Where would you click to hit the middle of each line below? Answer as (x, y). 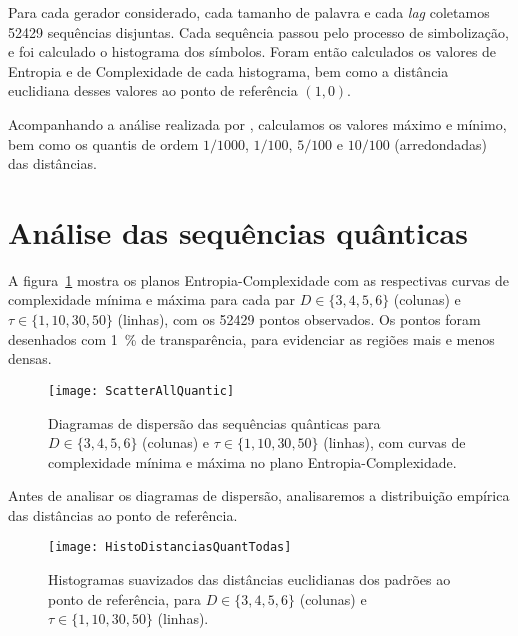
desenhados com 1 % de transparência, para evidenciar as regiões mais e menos (251, 338)
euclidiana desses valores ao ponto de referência (153, 90)
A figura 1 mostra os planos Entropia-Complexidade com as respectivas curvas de (259, 279)
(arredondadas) (441, 143)
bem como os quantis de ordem (103, 143)
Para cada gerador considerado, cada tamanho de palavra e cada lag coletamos (249, 12)
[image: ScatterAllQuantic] (141, 390)
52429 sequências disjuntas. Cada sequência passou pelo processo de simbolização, (258, 31)
